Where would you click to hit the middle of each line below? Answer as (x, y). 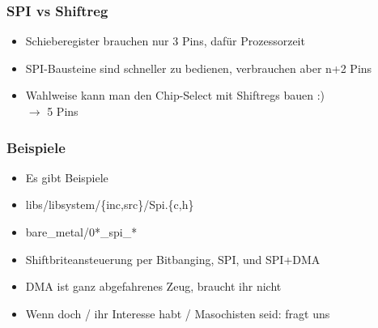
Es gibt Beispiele (67, 177)
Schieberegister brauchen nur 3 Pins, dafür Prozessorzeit (165, 41)
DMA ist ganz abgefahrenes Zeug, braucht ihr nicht (153, 286)
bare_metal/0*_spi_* (81, 232)
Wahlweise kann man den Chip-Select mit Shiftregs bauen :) (175, 95)
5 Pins (63, 111)
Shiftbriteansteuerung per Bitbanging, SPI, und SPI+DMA (173, 259)
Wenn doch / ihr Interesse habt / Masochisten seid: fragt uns (178, 313)
